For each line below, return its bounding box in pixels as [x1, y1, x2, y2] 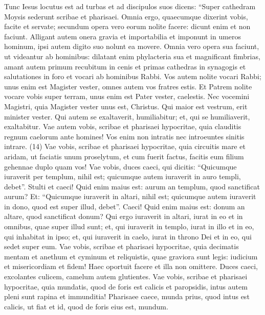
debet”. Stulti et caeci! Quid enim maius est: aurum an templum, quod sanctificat [4, 181, 260, 191]
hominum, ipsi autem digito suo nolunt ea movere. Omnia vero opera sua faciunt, [4, 41, 259, 52]
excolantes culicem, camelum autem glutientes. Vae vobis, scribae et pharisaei [4, 271, 248, 282]
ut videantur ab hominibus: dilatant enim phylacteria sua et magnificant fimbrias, [4, 51, 260, 61]
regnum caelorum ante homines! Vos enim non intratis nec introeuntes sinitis [4, 131, 245, 141]
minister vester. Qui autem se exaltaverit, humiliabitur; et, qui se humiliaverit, [4, 111, 250, 122]
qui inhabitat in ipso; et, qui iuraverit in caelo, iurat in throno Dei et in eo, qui [4, 231, 252, 241]
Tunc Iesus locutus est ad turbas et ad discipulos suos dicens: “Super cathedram [4, 1, 256, 11]
